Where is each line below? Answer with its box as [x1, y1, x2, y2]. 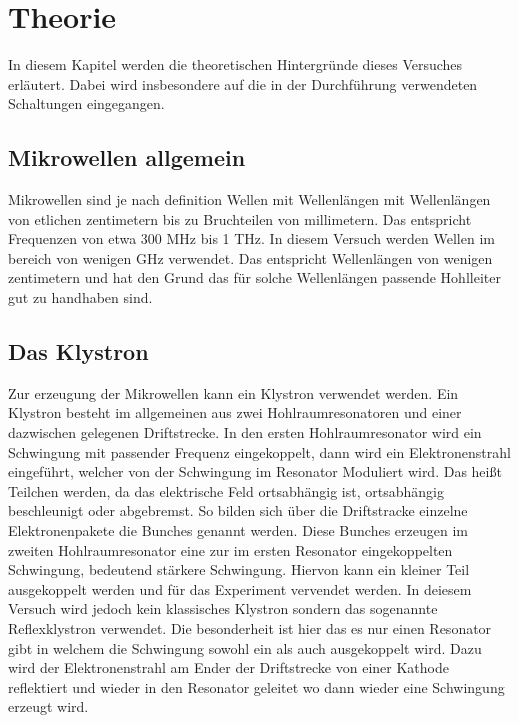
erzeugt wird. [8, 696, 89, 717]
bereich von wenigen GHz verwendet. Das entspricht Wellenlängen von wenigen [8, 247, 493, 268]
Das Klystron [8, 336, 149, 367]
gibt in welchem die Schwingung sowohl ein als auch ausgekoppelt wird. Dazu [8, 637, 482, 658]
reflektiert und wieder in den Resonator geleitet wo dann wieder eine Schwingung [8, 676, 505, 697]
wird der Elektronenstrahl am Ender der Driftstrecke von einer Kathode [8, 657, 449, 678]
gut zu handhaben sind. [8, 287, 153, 308]
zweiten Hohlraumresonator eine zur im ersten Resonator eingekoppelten [8, 539, 453, 560]
